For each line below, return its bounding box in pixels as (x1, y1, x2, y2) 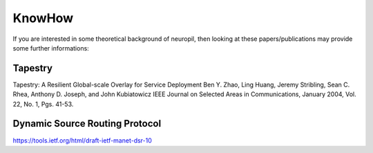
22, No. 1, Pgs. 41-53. (12, 100, 74, 108)
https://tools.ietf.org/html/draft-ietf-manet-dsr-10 (12, 136, 152, 145)
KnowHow (12, 10, 74, 26)
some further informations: (12, 44, 89, 52)
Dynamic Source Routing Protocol (12, 118, 162, 129)
